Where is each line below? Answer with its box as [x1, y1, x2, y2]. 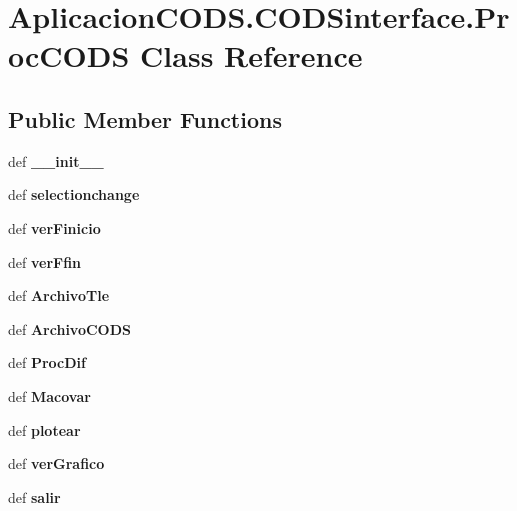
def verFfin [8, 251, 82, 272]
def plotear [8, 419, 81, 440]
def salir [8, 486, 61, 507]
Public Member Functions [8, 103, 282, 134]
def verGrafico [8, 453, 105, 474]
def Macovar [8, 385, 91, 406]
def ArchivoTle [8, 285, 110, 306]
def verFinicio [8, 217, 101, 238]
